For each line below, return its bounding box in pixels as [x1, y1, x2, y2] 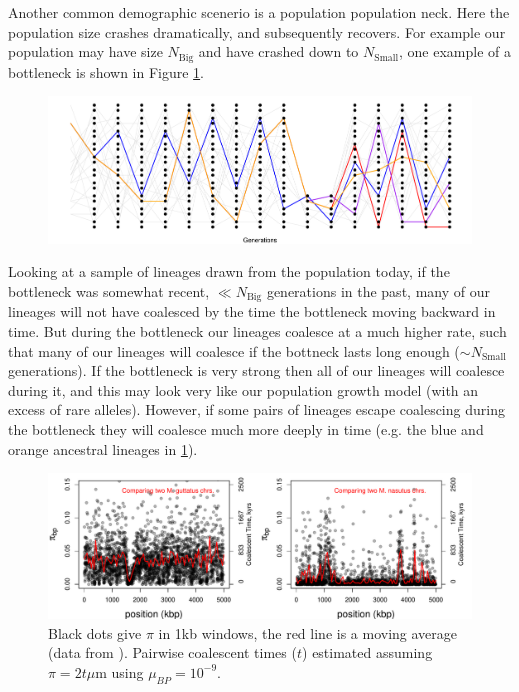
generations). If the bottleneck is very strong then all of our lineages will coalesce [8, 360, 505, 381]
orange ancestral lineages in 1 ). [8, 438, 198, 459]
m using [95, 661, 144, 682]
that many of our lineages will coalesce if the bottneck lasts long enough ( [8, 340, 460, 361]
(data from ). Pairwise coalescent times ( [48, 642, 297, 663]
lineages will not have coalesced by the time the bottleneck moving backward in [8, 301, 496, 322]
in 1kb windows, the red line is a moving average [158, 622, 458, 643]
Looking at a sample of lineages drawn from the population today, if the [8, 261, 450, 282]
